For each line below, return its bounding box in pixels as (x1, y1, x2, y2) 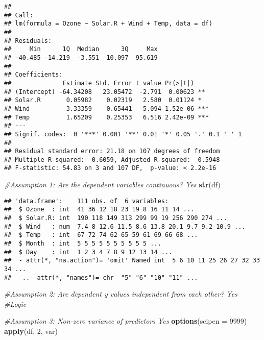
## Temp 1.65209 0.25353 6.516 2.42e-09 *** (4, 113, 209, 121)
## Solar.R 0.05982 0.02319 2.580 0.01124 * (4, 96, 202, 104)
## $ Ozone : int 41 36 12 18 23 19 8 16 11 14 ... (4, 206, 195, 213)
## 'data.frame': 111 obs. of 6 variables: (4, 197, 169, 205)
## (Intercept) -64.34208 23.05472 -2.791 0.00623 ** (4, 88, 205, 95)
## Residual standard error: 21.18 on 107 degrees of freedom (4, 148, 220, 155)
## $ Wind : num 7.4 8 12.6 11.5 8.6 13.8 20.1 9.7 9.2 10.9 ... (4, 223, 246, 230)
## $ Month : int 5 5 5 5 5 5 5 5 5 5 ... (4, 240, 161, 247)
